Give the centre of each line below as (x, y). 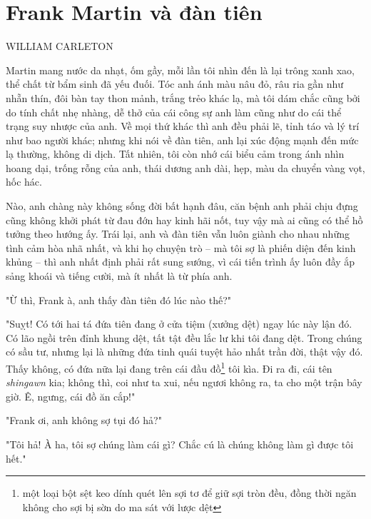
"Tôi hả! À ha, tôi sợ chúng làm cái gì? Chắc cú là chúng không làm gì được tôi (180, 444)
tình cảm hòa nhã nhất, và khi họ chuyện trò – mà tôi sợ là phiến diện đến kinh (181, 247)
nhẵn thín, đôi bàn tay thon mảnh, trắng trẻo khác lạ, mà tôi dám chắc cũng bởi (183, 97)
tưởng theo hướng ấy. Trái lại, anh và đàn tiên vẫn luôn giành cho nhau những (178, 234)
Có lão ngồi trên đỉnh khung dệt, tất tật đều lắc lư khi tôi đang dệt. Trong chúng (184, 337)
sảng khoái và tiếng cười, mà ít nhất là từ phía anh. (119, 276)
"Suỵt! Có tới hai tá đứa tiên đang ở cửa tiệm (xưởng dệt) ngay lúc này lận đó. (179, 324)
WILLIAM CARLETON (60, 46)
